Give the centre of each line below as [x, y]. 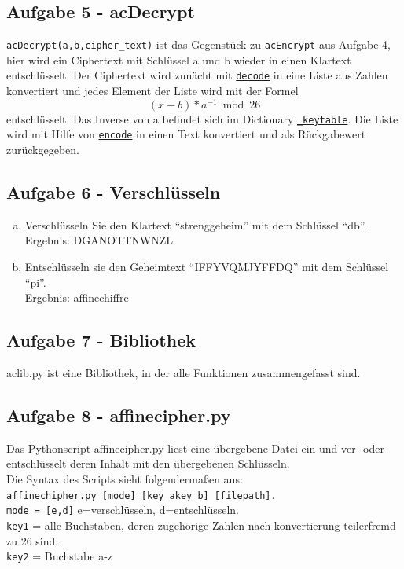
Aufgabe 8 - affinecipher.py [119, 415]
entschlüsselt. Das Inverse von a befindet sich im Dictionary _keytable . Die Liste [202, 118]
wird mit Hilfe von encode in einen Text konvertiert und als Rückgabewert [186, 134]
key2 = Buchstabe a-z [60, 556]
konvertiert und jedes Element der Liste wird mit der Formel [152, 91]
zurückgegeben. [43, 150]
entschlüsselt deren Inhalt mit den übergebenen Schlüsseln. [148, 463]
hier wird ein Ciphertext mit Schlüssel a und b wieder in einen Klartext [179, 59]
